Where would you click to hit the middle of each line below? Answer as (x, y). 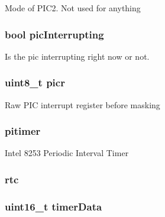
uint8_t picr (35, 82)
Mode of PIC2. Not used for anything (73, 8)
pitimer (23, 131)
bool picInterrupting (54, 34)
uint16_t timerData (54, 206)
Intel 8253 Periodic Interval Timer (67, 153)
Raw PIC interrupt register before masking (82, 104)
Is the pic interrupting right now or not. (77, 56)
